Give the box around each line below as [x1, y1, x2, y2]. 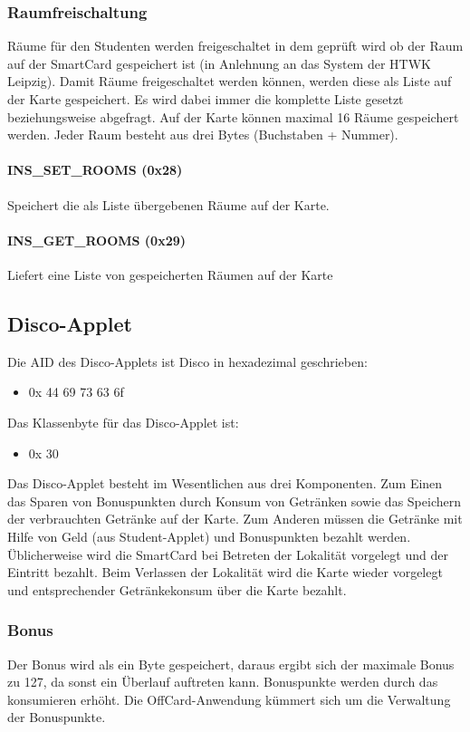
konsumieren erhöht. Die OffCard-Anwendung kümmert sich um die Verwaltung [7, 689, 451, 708]
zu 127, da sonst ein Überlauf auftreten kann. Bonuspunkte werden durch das [7, 672, 438, 691]
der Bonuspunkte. [7, 708, 106, 727]
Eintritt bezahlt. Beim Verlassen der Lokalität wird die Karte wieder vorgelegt [7, 563, 443, 582]
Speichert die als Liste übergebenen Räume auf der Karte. [7, 195, 330, 214]
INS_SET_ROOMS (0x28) [7, 160, 183, 179]
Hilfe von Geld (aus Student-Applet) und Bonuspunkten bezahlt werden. [7, 526, 411, 545]
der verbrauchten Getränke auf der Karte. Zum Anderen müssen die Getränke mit [7, 509, 463, 528]
